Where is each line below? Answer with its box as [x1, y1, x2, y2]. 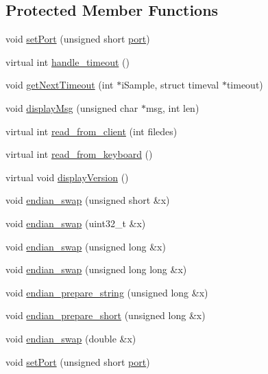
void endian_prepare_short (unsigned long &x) [5, 308, 206, 323]
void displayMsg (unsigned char [5, 100, 138, 115]
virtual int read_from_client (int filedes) [5, 124, 178, 138]
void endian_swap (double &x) [5, 331, 136, 345]
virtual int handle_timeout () [5, 54, 130, 69]
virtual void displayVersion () [5, 170, 129, 184]
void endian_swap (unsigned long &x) [5, 239, 166, 253]
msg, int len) [145, 100, 199, 115]
